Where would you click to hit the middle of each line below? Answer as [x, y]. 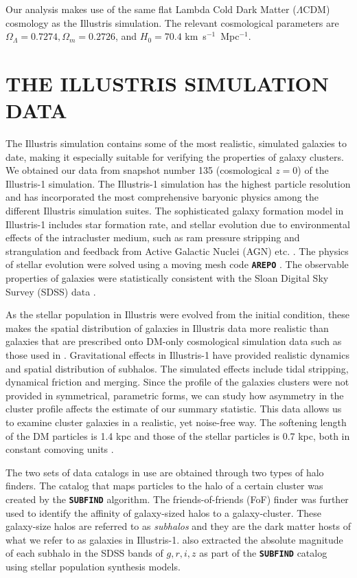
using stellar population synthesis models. [93, 567]
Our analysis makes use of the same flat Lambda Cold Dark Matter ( [151, 9]
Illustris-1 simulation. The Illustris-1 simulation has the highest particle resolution [178, 183]
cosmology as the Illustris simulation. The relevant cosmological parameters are [172, 22]
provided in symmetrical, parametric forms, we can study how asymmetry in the [175, 395]
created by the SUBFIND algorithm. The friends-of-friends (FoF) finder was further [177, 499]
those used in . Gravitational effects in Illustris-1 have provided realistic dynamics [177, 355]
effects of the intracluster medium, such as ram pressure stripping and [153, 237]
